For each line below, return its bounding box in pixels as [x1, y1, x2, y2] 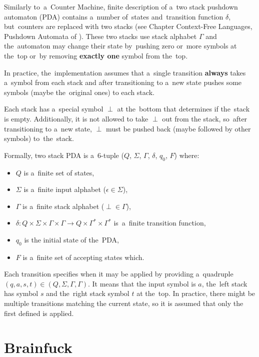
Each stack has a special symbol [4, 103, 103, 114]
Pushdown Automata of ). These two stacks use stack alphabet [4, 30, 197, 41]
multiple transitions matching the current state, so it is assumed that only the [4, 298, 243, 308]
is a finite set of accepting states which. [22, 251, 144, 262]
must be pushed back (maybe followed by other [105, 123, 251, 133]
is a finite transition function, [113, 217, 206, 228]
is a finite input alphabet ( [23, 184, 106, 194]
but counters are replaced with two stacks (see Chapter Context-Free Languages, [4, 21, 252, 31]
